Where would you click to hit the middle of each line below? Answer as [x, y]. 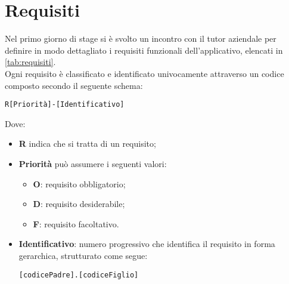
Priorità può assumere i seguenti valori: [93, 163]
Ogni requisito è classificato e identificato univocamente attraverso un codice [144, 73]
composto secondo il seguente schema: [74, 85]
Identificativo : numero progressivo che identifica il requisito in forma [147, 244]
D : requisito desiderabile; [79, 204]
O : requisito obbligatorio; [79, 183]
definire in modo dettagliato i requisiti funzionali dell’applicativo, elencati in [144, 50]
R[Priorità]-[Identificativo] [65, 105]
